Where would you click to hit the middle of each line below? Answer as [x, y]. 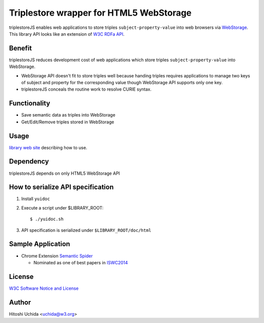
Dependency [29, 161]
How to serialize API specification [61, 187]
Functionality [30, 104]
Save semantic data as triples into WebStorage [68, 115]
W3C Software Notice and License [44, 288]
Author [20, 302]
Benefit [20, 48]
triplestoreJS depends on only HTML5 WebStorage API [65, 173]
